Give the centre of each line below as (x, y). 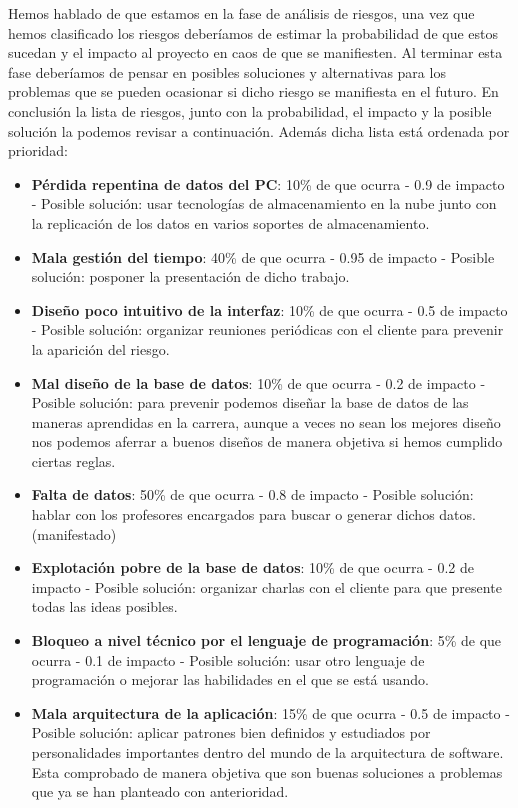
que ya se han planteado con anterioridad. (160, 791)
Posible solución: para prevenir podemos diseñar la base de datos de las (250, 402)
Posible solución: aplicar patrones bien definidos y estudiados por (231, 732)
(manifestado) (74, 533)
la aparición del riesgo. (100, 348)
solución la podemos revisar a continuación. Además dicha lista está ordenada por (259, 130)
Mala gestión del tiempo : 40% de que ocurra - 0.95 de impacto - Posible (263, 256)
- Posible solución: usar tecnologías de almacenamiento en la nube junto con (264, 203)
